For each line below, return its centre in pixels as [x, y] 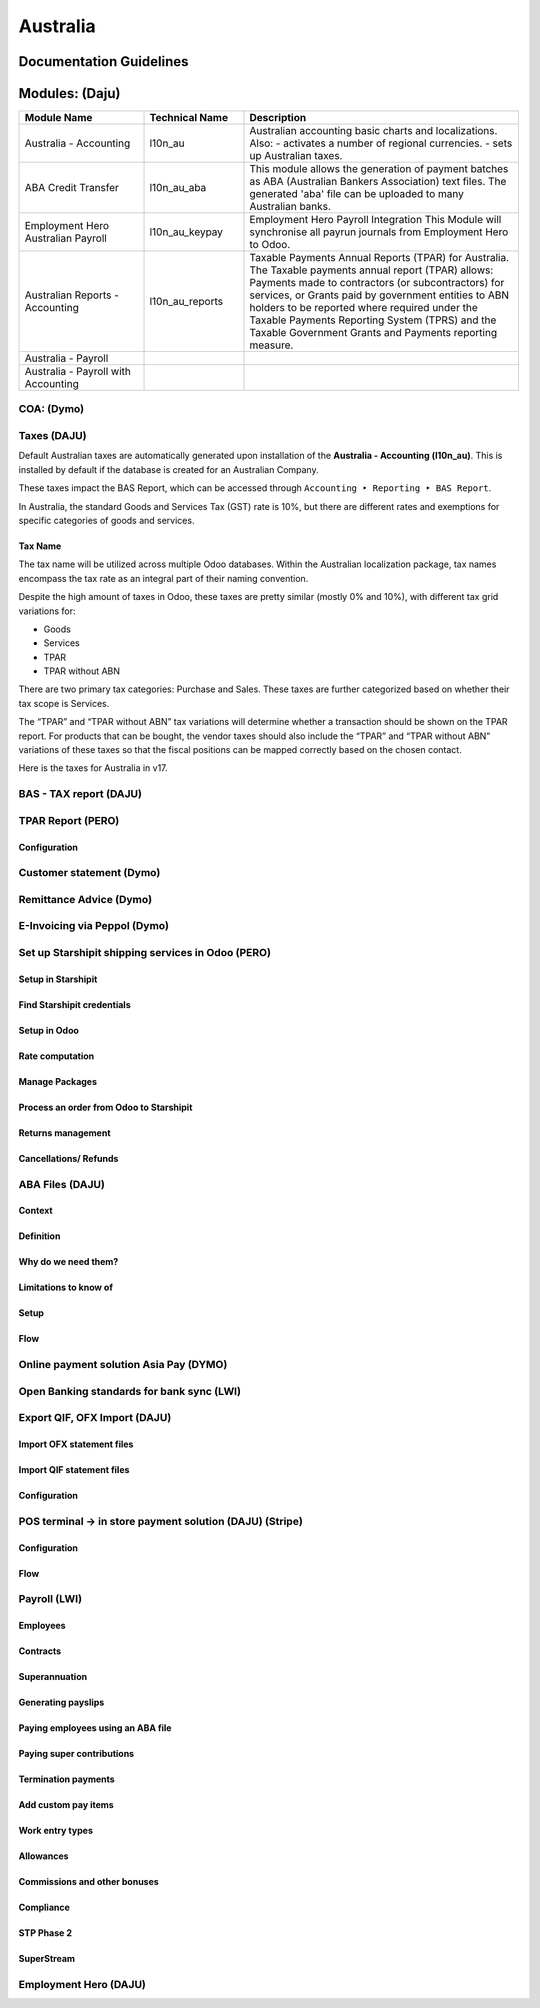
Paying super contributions [76, 1754]
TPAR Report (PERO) [69, 820]
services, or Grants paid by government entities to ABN [379, 295]
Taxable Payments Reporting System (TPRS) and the [373, 320]
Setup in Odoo [49, 1030]
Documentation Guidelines [103, 61]
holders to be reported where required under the [364, 308]
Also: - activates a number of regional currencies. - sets [381, 143]
